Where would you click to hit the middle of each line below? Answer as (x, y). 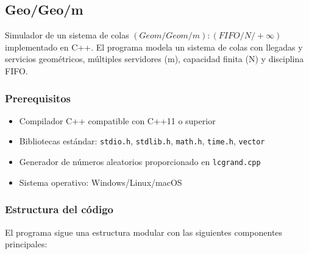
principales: (26, 244)
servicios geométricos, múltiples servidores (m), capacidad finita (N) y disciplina (154, 59)
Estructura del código (59, 209)
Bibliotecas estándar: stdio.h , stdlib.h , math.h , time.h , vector (142, 141)
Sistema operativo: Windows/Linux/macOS (101, 182)
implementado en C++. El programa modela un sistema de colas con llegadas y (154, 47)
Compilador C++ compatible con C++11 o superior (117, 120)
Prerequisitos (38, 98)
